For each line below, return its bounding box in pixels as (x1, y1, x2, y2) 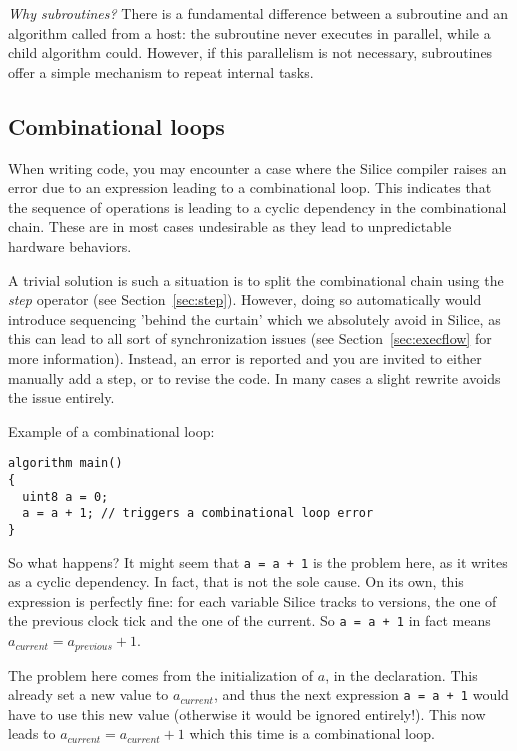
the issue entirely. (8, 387, 115, 408)
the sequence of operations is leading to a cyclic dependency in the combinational (8, 196, 507, 217)
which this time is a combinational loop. (189, 723, 435, 744)
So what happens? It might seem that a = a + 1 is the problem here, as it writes (8, 551, 508, 572)
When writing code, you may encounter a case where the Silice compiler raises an (8, 157, 507, 178)
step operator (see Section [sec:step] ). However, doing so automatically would (8, 289, 482, 310)
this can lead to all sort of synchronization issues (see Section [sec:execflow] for (8, 328, 492, 349)
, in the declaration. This (325, 664, 478, 685)
